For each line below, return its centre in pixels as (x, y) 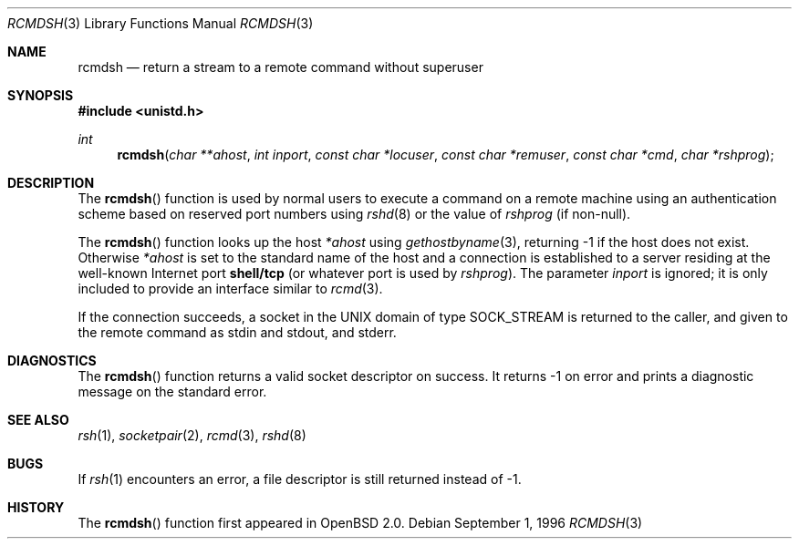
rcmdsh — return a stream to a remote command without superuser (280, 67)
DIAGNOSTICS (52, 361)
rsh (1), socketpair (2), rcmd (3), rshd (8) (192, 435)
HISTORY (36, 507)
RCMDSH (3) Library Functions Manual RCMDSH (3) (161, 23)
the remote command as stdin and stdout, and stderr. (237, 332)
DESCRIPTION (51, 183)
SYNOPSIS (41, 95)
